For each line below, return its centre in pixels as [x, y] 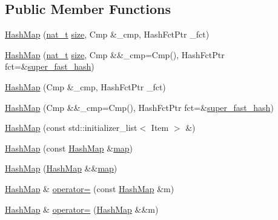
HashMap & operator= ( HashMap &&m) [82, 209]
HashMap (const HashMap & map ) [69, 148]
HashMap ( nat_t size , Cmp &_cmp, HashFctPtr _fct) [107, 34]
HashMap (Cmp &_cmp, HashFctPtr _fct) [85, 86]
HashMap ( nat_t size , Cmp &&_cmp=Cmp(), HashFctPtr [115, 54]
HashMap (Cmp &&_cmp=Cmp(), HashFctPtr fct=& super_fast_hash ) [139, 107]
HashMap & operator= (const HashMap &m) [90, 188]
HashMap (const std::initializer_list [71, 128]
